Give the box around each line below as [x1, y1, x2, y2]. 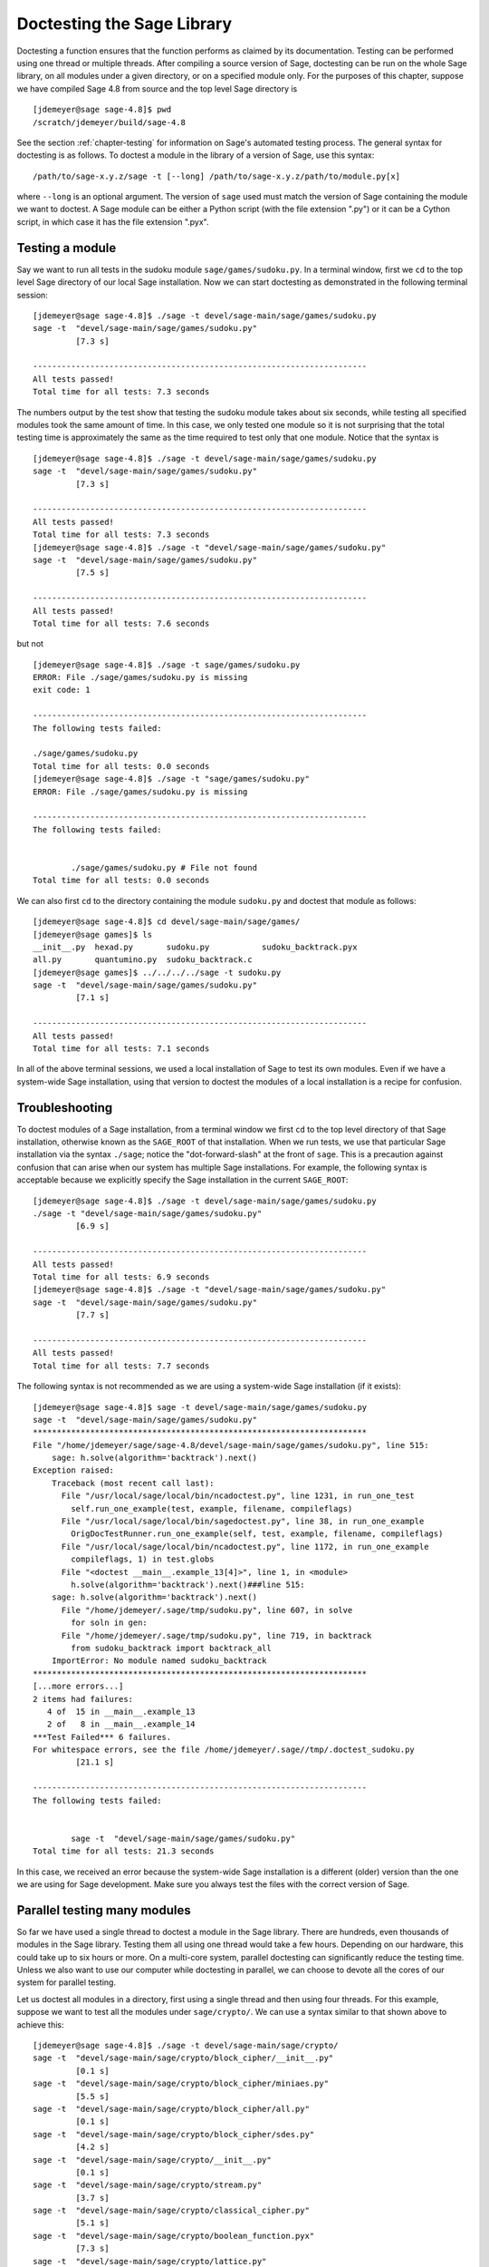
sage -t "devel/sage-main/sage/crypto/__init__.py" [33, 2155, 272, 2165]
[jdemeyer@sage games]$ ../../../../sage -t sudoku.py [33, 967, 282, 978]
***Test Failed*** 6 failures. [33, 1732, 172, 1742]
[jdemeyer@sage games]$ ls [33, 929, 153, 939]
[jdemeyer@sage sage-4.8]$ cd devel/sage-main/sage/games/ [33, 917, 301, 927]
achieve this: [16, 2019, 64, 2030]
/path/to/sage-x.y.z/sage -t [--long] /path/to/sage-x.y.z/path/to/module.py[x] [33, 170, 401, 181]
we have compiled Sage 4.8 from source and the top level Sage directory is [16, 83, 298, 94]
